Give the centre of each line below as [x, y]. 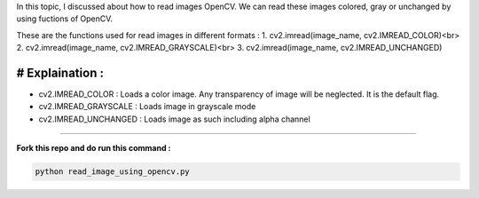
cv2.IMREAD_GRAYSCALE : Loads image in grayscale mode [147, 107]
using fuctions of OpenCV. [65, 19]
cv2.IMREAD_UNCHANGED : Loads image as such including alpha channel [174, 119]
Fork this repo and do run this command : [94, 148]
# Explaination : [60, 72]
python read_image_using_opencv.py [112, 172]
